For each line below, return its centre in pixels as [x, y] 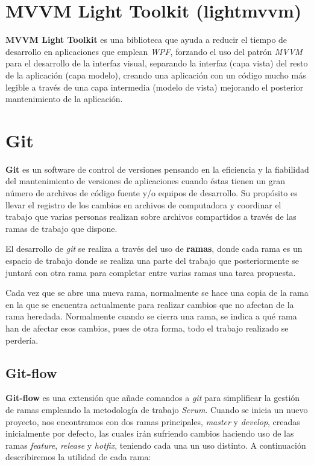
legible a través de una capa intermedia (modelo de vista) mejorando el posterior [155, 87]
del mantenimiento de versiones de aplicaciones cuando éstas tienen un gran [145, 181]
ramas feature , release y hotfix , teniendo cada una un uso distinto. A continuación [156, 445]
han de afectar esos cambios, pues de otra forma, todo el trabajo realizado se [147, 328]
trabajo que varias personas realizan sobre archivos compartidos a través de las [151, 216]
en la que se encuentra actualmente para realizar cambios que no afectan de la [150, 304]
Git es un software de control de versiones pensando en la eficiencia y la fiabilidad [157, 169]
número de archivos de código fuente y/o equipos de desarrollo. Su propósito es [152, 193]
